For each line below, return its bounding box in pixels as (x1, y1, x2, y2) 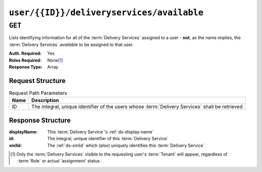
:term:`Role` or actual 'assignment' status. (17, 158, 101, 164)
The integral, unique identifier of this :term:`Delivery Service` (47, 136, 168, 142)
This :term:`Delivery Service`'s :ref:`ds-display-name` (47, 129, 154, 135)
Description (31, 97, 59, 104)
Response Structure (9, 116, 71, 124)
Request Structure (9, 76, 66, 85)
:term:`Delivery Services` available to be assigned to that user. (9, 42, 134, 47)
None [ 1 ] (47, 57, 63, 63)
